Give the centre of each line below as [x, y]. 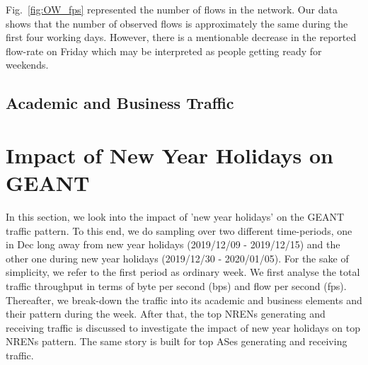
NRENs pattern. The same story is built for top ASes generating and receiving [177, 341]
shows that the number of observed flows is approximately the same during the [177, 23]
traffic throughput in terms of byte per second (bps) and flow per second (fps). [176, 286]
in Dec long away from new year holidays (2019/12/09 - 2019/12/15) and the [173, 244]
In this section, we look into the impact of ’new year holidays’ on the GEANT [175, 217]
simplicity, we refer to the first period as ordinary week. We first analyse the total [183, 272]
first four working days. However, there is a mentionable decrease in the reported [181, 37]
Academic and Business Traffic [120, 103]
